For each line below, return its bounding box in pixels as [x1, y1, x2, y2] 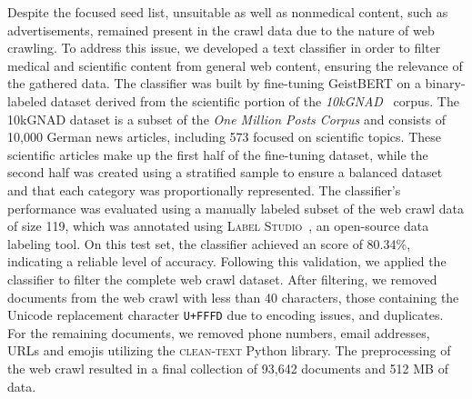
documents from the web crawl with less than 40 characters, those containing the [7, 287, 459, 306]
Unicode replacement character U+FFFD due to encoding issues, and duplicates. [7, 305, 444, 324]
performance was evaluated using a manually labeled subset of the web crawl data [7, 198, 465, 217]
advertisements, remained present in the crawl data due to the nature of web [7, 20, 435, 39]
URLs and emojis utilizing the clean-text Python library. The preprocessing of [7, 341, 451, 360]
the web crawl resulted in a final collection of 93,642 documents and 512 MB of [7, 358, 448, 377]
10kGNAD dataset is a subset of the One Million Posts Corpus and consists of [7, 109, 446, 128]
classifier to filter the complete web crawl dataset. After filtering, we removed [7, 269, 437, 288]
